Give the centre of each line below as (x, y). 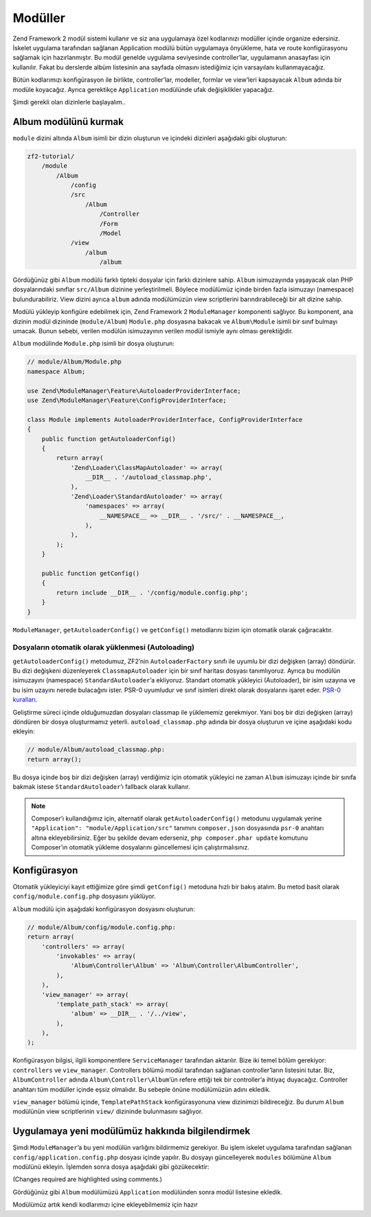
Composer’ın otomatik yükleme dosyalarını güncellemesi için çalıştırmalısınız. (140, 847)
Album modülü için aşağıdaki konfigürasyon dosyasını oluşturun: (104, 909)
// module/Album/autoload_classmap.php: (96, 750)
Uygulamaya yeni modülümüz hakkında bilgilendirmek (132, 1131)
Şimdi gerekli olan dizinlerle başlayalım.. (69, 102)
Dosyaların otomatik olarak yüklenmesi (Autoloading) (104, 647)
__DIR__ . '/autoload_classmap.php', (148, 477)
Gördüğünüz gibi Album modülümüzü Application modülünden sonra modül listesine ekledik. (148, 1192)
